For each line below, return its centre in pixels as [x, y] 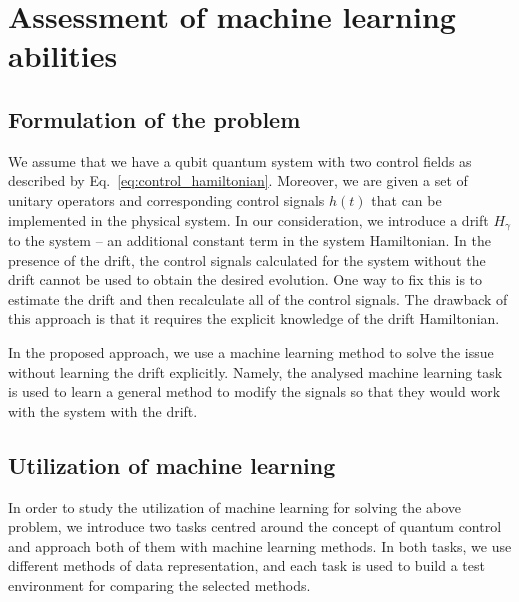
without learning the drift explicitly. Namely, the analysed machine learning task [255, 371]
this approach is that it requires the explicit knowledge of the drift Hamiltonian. [254, 318]
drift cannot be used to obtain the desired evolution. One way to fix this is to [245, 279]
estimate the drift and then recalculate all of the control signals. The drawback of [258, 298]
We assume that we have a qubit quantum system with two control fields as [240, 160]
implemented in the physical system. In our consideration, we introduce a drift [248, 219]
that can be [406, 199]
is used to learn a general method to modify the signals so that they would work [254, 391]
